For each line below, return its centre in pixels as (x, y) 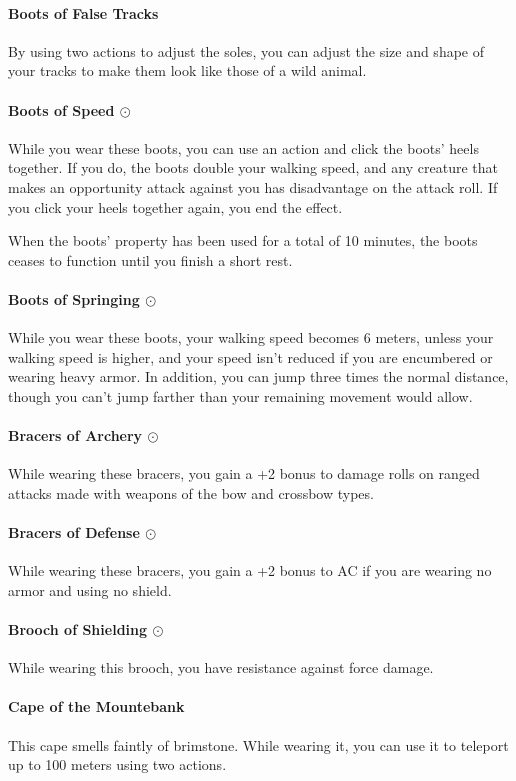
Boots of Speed (61, 109)
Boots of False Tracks (83, 12)
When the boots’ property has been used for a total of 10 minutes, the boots (243, 240)
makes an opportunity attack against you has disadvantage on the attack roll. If (253, 186)
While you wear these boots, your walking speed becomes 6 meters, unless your (251, 337)
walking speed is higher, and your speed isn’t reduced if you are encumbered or (250, 356)
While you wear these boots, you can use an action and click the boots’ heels (243, 147)
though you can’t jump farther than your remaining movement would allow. (240, 395)
